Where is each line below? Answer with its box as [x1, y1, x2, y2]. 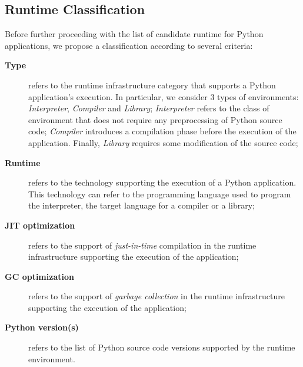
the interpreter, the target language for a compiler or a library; [28, 199, 255, 211]
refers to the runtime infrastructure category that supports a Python [28, 78, 276, 91]
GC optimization [5, 270, 74, 282]
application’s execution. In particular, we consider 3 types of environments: [28, 90, 299, 103]
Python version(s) [5, 321, 79, 333]
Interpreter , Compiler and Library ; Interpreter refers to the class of [28, 102, 269, 114]
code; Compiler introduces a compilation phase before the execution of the [28, 125, 297, 137]
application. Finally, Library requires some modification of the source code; [28, 136, 298, 148]
